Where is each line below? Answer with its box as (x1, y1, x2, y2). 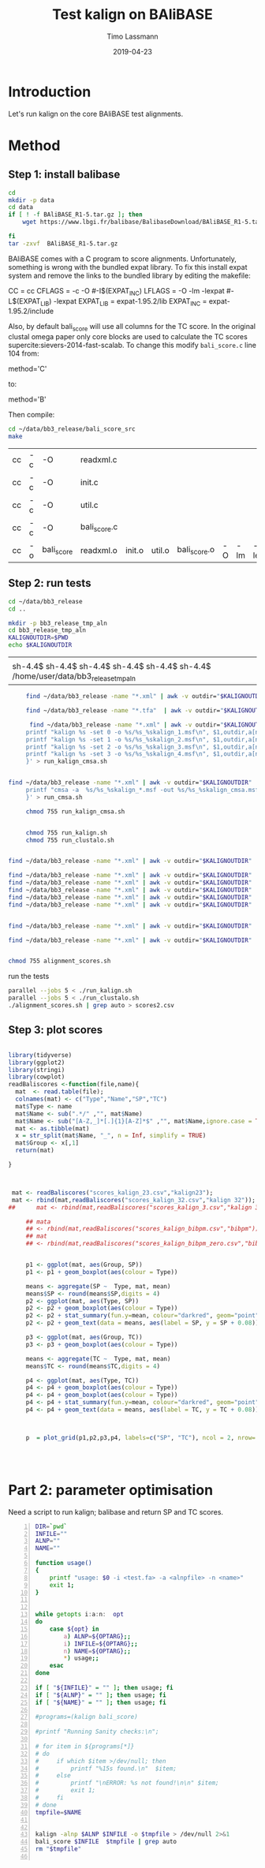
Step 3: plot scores (8, 1023, 103, 1037)
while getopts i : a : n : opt (35, 1611, 125, 1619)
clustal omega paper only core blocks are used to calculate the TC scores (8, 332, 248, 342)
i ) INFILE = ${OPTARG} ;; (63, 1639, 138, 1648)
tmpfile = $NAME (35, 1808, 82, 1816)
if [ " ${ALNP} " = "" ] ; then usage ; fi (35, 1691, 167, 1699)
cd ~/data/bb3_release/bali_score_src (8, 425, 136, 433)
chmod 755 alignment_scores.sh (8, 957, 111, 966)
